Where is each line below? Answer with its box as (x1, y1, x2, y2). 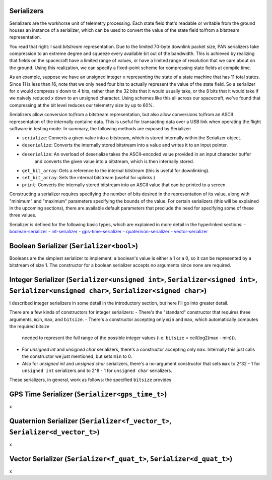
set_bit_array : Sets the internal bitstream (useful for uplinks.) (22, 175, 156, 181)
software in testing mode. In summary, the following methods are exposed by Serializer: (9, 125, 191, 131)
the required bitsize (9, 324, 50, 330)
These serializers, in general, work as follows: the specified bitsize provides (9, 377, 172, 383)
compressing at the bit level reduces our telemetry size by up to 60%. (9, 102, 154, 108)
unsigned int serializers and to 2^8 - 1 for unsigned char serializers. (22, 367, 172, 374)
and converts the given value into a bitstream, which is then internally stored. (34, 158, 194, 164)
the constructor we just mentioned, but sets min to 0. (22, 353, 132, 359)
